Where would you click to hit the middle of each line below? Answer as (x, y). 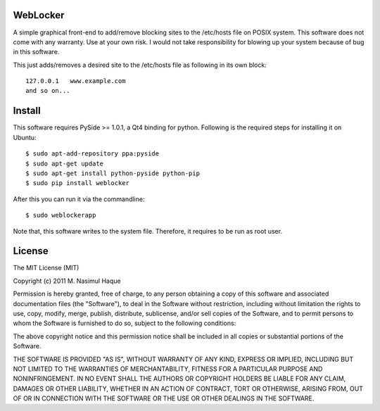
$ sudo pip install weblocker (78, 183)
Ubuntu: (25, 137)
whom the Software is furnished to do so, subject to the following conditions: (125, 323)
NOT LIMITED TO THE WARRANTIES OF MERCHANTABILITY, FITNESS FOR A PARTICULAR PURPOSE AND (168, 369)
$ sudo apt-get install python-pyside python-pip (113, 173)
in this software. (36, 52)
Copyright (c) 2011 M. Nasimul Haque (67, 281)
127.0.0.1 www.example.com (76, 81)
